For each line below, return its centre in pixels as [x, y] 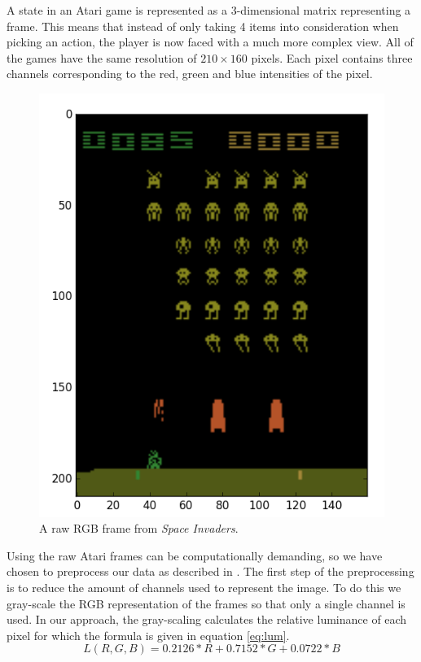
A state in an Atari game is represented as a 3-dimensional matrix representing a [209, 10]
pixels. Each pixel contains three [332, 57]
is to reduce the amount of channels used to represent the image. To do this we [204, 587]
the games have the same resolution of [102, 57]
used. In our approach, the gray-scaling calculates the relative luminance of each [207, 619]
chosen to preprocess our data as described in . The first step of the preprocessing [210, 571]
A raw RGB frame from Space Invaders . [139, 528]
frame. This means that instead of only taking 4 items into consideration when [203, 26]
